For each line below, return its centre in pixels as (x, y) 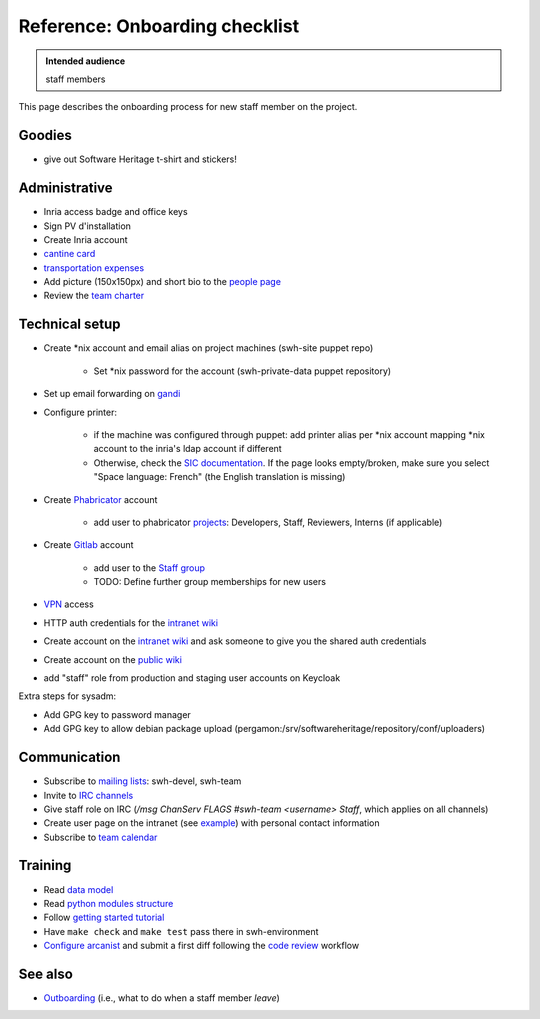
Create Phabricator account (100, 499)
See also (46, 973)
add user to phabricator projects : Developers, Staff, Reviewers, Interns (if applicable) (268, 522)
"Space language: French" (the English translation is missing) (219, 477)
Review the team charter (94, 296)
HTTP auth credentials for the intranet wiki (131, 622)
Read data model (78, 889)
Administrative (66, 188)
